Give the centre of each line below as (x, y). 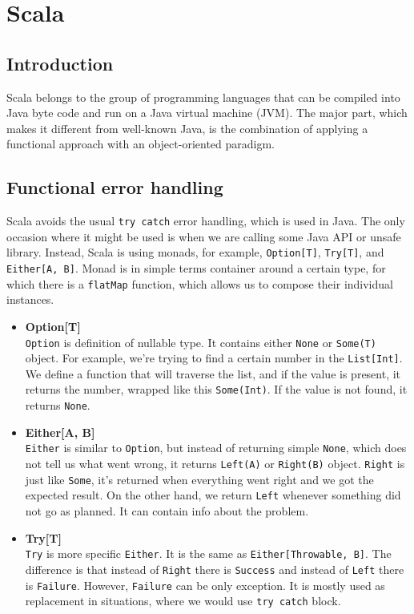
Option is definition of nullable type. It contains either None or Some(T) (201, 342)
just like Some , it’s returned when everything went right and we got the (199, 479)
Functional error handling (115, 187)
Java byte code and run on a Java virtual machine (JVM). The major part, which (207, 113)
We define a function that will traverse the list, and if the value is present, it (213, 373)
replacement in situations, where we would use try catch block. (183, 601)
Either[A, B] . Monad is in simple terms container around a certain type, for (196, 268)
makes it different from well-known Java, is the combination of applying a (187, 128)
